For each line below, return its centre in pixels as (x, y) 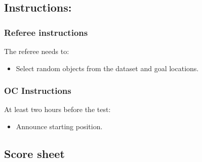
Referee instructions (46, 32)
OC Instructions (38, 91)
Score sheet (34, 153)
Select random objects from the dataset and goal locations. (107, 68)
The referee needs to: (37, 51)
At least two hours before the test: (57, 109)
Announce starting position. (59, 126)
